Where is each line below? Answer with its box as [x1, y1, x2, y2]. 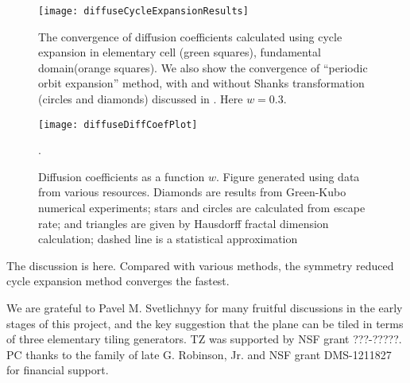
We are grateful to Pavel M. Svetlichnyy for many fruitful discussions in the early [6, 300, 403, 316]
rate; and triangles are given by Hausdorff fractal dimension [38, 215, 329, 231]
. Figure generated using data [215, 168, 360, 184]
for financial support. [6, 362, 109, 378]
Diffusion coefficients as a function [38, 168, 205, 184]
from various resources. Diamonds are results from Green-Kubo [38, 184, 346, 200]
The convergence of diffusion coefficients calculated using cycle [38, 28, 342, 44]
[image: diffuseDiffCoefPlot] [38, 118, 198, 130]
